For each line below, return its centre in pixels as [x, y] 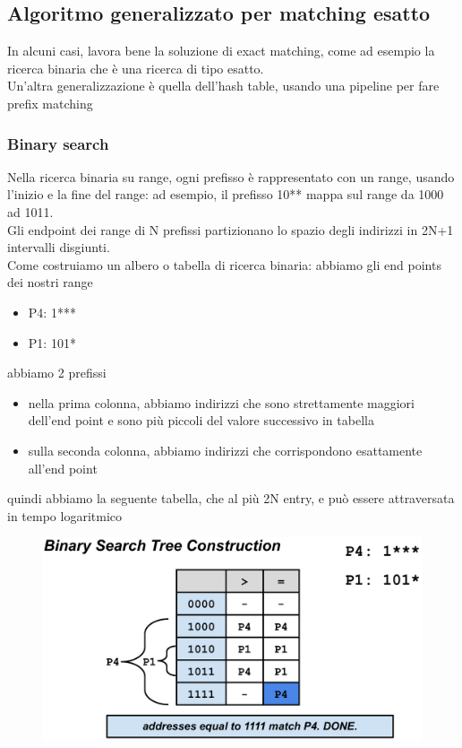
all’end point [63, 468]
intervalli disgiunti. [59, 247]
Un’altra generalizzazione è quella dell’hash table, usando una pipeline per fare [223, 86]
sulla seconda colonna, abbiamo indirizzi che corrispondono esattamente [225, 450]
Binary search [58, 143]
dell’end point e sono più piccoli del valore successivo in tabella [201, 420]
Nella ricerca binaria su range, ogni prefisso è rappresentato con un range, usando [231, 176]
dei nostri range [50, 282]
